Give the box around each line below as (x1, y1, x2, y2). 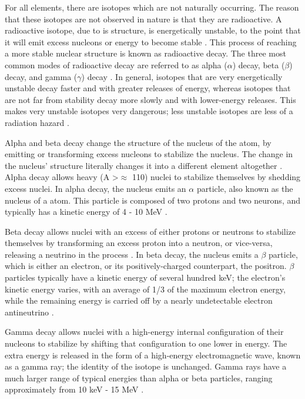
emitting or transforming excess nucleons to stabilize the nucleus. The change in (5, 148, 293, 160)
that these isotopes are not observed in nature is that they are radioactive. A (5, 12, 282, 25)
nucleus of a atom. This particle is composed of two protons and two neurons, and (5, 194, 301, 206)
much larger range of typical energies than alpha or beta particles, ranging (5, 371, 273, 384)
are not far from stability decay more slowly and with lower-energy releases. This (5, 93, 296, 105)
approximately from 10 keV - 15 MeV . (5, 383, 144, 395)
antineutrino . (5, 305, 54, 318)
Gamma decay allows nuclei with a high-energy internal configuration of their (5, 325, 284, 338)
